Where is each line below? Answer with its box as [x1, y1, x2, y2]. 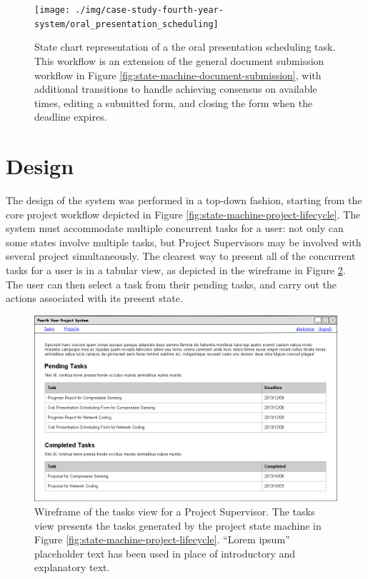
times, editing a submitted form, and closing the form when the [34, 95, 313, 110]
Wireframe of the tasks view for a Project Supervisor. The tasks [34, 503, 315, 518]
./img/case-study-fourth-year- [75, 5, 224, 15]
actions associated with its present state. [6, 291, 183, 306]
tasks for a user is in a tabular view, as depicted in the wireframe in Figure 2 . [6, 262, 346, 277]
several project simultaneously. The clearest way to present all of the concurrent [6, 248, 356, 263]
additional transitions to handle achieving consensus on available [34, 81, 317, 96]
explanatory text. [34, 560, 110, 575]
